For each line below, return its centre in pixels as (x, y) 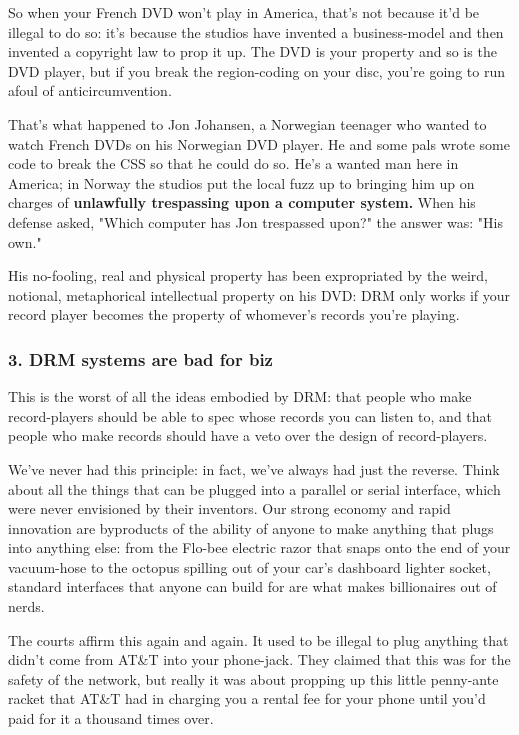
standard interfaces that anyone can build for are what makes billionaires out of (252, 586)
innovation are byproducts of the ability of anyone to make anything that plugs (251, 527)
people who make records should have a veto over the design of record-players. (248, 435)
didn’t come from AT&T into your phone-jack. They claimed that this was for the (259, 659)
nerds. (26, 606)
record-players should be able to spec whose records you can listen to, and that (250, 415)
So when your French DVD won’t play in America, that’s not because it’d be (244, 12)
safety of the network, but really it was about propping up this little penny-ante (253, 678)
